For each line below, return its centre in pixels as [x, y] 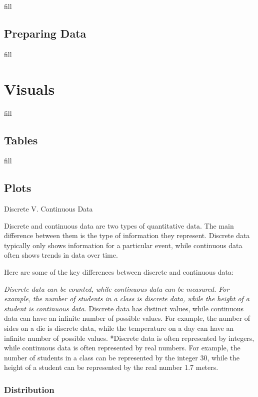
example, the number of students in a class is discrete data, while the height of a [127, 299]
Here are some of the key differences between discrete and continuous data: [119, 272]
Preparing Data [45, 33]
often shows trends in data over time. [61, 255]
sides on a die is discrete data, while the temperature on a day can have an [119, 328]
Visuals [29, 88]
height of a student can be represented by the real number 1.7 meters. [111, 367]
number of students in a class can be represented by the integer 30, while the [122, 357]
